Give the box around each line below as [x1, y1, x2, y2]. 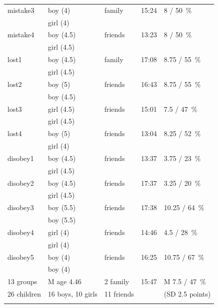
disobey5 [7, 251, 34, 262]
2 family [104, 276, 129, 287]
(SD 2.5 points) [164, 289, 211, 299]
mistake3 [7, 4, 34, 15]
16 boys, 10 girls [48, 289, 98, 299]
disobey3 [7, 202, 34, 213]
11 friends [104, 289, 134, 299]
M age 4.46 [48, 276, 82, 287]
